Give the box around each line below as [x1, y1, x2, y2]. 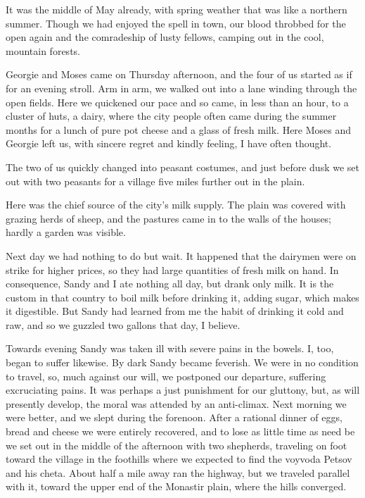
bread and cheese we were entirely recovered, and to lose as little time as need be [6, 424, 355, 439]
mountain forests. [6, 43, 80, 58]
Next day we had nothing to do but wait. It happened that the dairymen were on [6, 248, 357, 263]
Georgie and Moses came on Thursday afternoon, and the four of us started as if [6, 67, 352, 82]
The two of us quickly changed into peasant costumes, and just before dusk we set [6, 159, 359, 174]
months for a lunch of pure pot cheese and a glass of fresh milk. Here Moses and [6, 122, 352, 137]
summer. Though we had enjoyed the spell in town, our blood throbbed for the [6, 15, 346, 30]
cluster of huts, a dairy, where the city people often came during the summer [6, 108, 337, 123]
